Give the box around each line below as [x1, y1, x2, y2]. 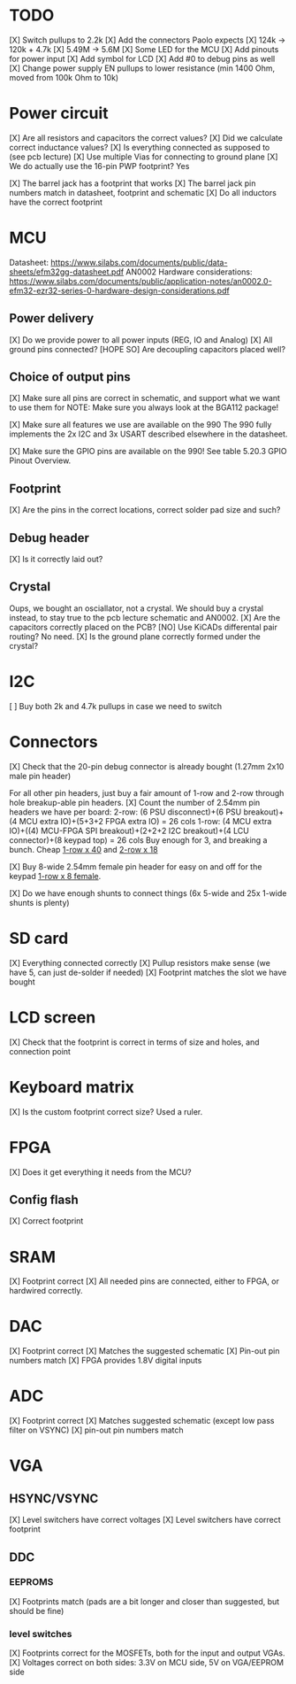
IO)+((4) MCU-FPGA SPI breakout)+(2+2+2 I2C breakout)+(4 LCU [9, 825, 249, 836]
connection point [9, 1046, 71, 1056]
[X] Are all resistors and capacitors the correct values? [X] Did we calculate [9, 132, 283, 143]
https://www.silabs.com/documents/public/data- [50, 257, 228, 267]
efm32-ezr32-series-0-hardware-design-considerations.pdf [9, 285, 230, 296]
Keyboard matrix [9, 1077, 134, 1097]
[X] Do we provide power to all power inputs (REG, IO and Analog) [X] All [9, 334, 273, 345]
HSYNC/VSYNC [9, 1491, 99, 1506]
